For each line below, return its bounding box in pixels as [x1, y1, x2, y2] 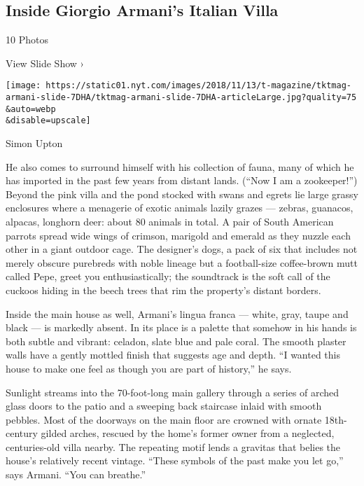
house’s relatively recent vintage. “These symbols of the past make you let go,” [6, 453, 344, 468]
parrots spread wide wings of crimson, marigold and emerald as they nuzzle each [6, 228, 351, 242]
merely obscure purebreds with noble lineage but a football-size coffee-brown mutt [6, 255, 358, 270]
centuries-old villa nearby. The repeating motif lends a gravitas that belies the [6, 439, 341, 454]
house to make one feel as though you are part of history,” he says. [6, 361, 292, 375]
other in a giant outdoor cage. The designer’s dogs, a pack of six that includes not [6, 242, 358, 256]
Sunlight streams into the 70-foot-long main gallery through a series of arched [6, 384, 339, 399]
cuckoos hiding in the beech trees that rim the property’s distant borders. [6, 282, 321, 297]
